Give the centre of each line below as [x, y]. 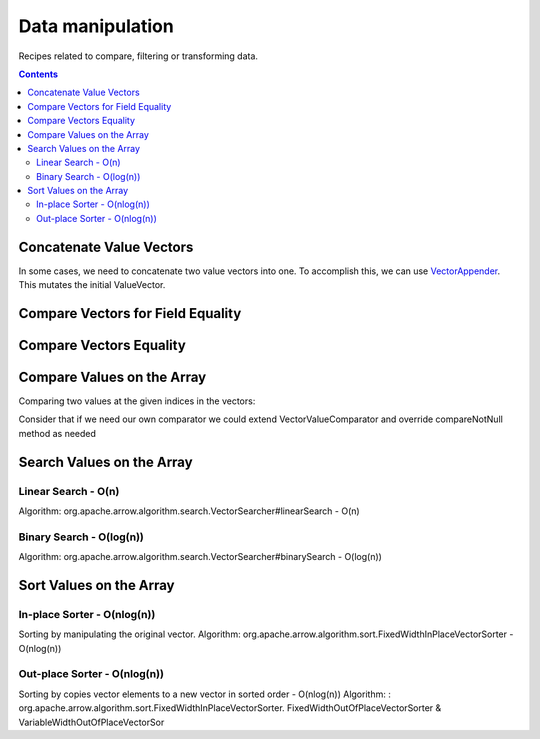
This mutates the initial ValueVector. [92, 285]
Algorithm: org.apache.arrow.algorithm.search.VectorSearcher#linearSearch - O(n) [189, 511]
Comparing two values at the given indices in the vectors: [137, 401]
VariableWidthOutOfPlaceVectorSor [91, 722]
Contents [38, 74]
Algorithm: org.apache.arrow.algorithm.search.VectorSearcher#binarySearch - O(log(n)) [200, 557]
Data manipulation [96, 26]
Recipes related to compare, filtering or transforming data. [138, 56]
